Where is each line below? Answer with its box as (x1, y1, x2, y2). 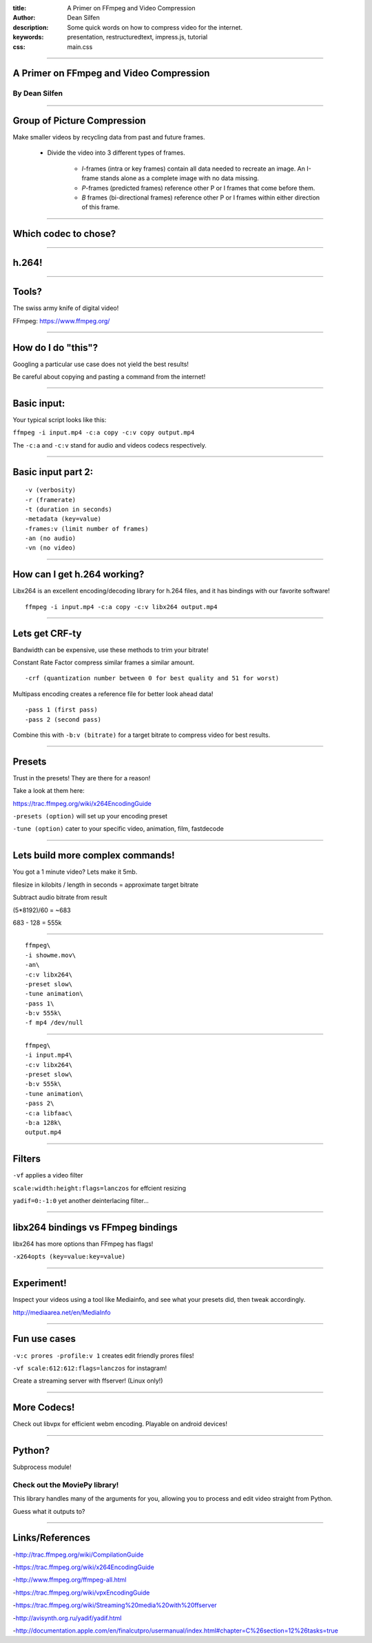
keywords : (12, 33, 44, 41)
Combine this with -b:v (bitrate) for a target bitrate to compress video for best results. (12, 731, 271, 739)
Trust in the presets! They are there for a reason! (12, 774, 151, 782)
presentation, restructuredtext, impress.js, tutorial (67, 33, 208, 41)
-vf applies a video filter (12, 1171, 83, 1180)
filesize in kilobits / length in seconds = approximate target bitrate (12, 881, 199, 889)
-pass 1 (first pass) (25, 706, 98, 714)
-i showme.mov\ (25, 951, 76, 959)
